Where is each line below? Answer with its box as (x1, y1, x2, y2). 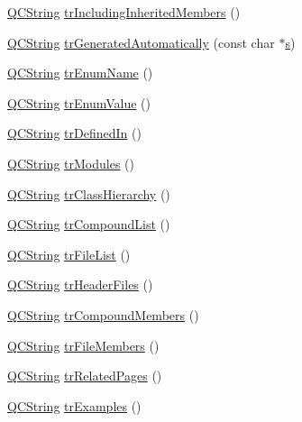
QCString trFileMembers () (7, 335, 160, 354)
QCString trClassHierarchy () (7, 184, 170, 203)
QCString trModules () (7, 153, 134, 172)
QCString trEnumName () (7, 63, 153, 82)
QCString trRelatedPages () (7, 366, 162, 385)
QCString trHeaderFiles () (7, 275, 153, 294)
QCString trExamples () (7, 396, 142, 415)
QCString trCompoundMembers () (7, 305, 199, 324)
